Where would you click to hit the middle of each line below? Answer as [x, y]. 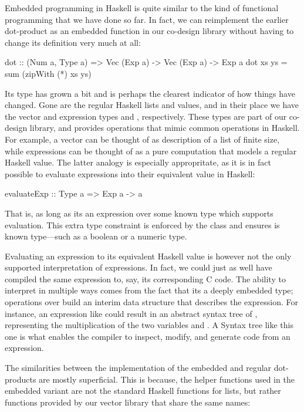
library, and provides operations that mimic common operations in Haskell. [165, 128]
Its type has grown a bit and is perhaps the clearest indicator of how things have [150, 93]
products [21, 379]
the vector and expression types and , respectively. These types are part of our [146, 116]
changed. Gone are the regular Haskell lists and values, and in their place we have [152, 105]
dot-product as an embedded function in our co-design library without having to [149, 31]
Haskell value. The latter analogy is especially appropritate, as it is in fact [138, 162]
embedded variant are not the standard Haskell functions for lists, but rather [143, 391]
